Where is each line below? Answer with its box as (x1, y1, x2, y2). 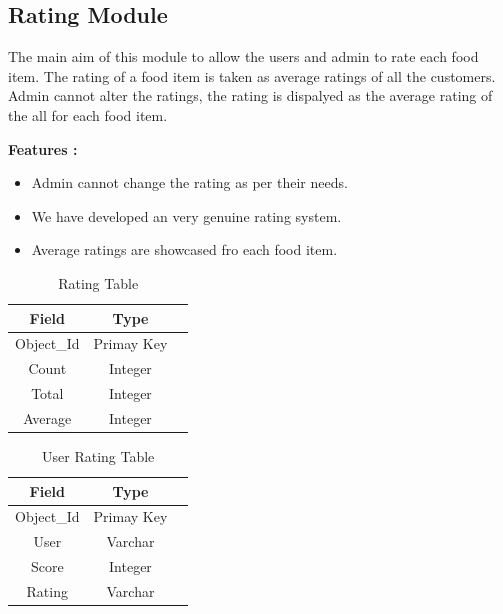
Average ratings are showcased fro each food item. (31, 239, 338, 260)
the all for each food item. (8, 104, 168, 125)
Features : (8, 138, 78, 159)
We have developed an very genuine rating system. (31, 205, 342, 226)
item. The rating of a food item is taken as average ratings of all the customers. (8, 65, 496, 86)
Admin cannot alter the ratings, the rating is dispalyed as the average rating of (8, 85, 493, 106)
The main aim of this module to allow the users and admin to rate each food (8, 46, 479, 67)
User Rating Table (42, 446, 155, 467)
